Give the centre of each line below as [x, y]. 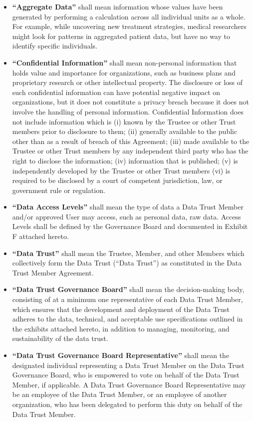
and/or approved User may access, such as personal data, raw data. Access [126, 216]
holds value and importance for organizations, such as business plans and [124, 72]
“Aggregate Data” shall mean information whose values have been [118, 6]
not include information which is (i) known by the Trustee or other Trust [124, 121]
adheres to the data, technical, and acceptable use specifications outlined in [127, 319]
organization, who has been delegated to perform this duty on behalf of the [127, 404]
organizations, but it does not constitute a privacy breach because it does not [130, 102]
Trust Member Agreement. [53, 272]
